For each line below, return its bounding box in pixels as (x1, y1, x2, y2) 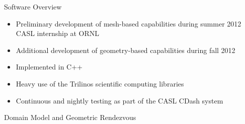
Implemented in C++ (16, 61, 83, 72)
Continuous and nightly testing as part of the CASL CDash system (16, 95, 223, 105)
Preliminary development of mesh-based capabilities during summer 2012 (16, 18, 241, 28)
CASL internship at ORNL (16, 28, 100, 38)
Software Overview (4, 1, 62, 11)
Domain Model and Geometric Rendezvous (4, 112, 136, 122)
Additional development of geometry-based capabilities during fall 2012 (16, 44, 235, 55)
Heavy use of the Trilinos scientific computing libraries (16, 78, 184, 88)
